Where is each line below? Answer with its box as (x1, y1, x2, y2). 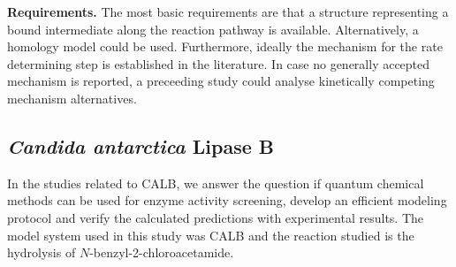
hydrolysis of (7, 243, 76, 262)
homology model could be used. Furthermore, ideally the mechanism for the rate (7, 37, 443, 56)
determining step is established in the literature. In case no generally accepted (7, 54, 430, 72)
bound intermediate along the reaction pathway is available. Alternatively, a (7, 19, 419, 38)
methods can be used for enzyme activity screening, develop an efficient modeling (7, 191, 447, 210)
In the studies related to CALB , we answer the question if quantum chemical (7, 173, 424, 192)
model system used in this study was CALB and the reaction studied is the (7, 225, 414, 244)
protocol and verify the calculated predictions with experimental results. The (7, 208, 424, 226)
